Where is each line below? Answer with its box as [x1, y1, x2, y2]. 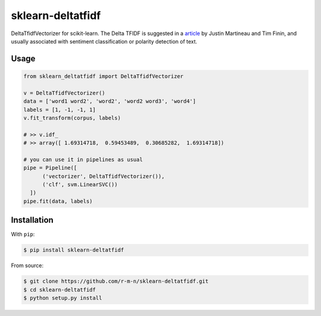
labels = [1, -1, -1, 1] [23, 106, 96, 113]
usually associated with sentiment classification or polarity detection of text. [11, 37, 197, 45]
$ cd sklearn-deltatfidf [23, 286, 96, 293]
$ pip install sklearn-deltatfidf [23, 247, 124, 254]
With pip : [11, 231, 35, 238]
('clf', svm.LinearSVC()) [42, 182, 118, 188]
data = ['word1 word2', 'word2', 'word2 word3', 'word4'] [23, 98, 196, 105]
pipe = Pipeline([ [23, 164, 77, 171]
